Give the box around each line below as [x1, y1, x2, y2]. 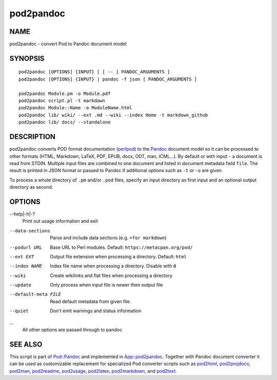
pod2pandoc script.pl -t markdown [18, 98, 105, 104]
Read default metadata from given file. [50, 298, 131, 305]
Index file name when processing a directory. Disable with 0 [50, 263, 176, 269]
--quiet [9, 308, 29, 314]
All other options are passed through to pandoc [22, 327, 123, 333]
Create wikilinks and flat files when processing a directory [50, 272, 173, 278]
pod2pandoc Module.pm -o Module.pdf [18, 90, 111, 96]
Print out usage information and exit [22, 218, 98, 224]
